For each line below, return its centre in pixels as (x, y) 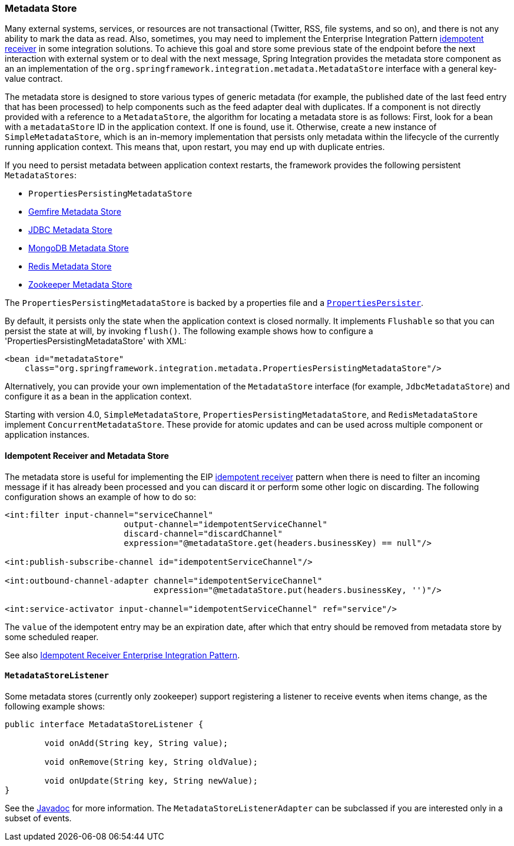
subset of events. (38, 818)
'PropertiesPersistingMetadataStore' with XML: (96, 341)
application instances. (47, 435)
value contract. (34, 79)
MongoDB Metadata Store (79, 248)
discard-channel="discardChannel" (203, 533)
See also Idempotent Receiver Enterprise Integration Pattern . (122, 655)
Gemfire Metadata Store (75, 212)
